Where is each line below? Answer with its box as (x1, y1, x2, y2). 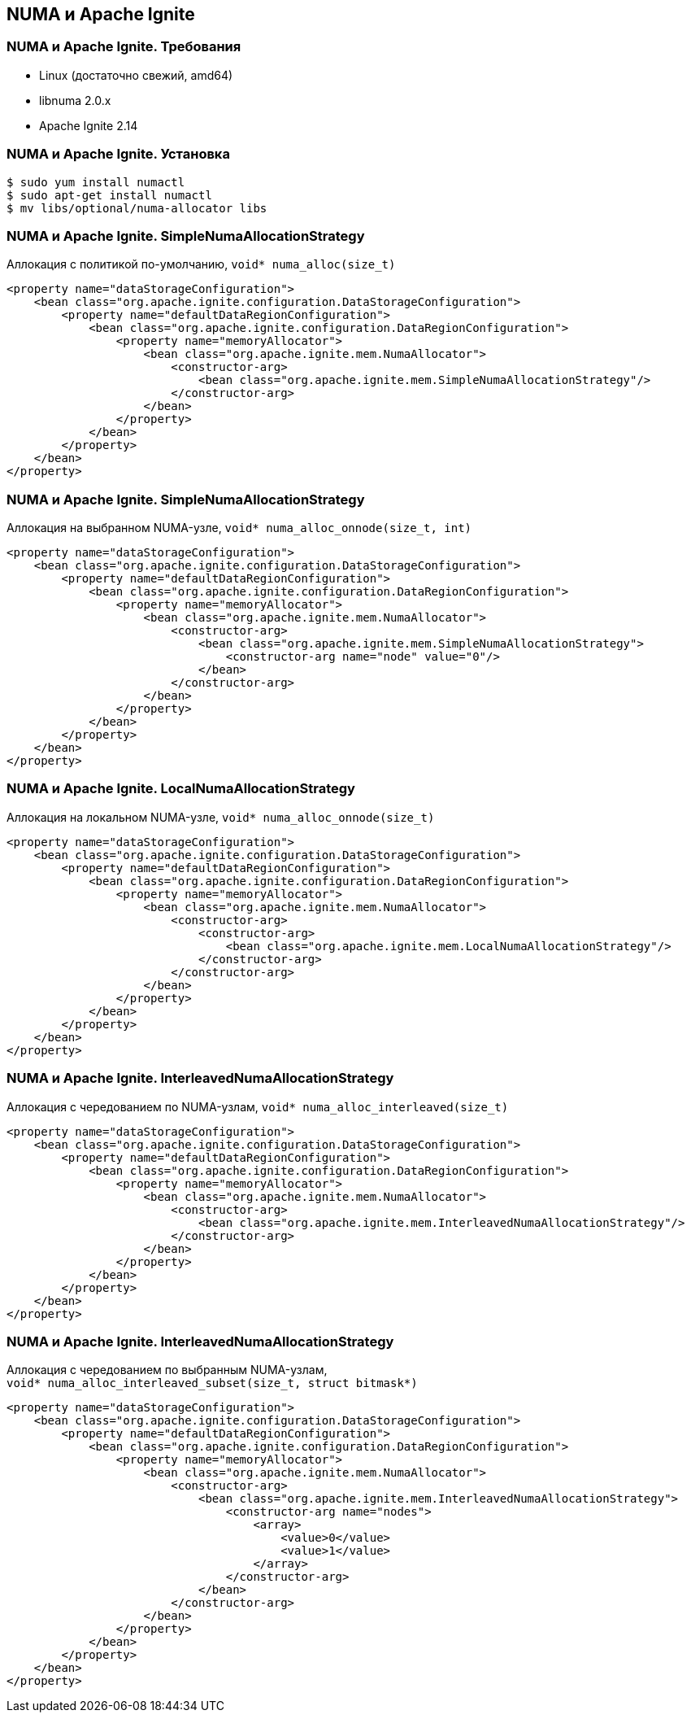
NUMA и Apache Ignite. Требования (7, 38, 241, 55)
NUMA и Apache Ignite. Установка (7, 146, 230, 163)
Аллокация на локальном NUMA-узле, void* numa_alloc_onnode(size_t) (7, 809, 435, 824)
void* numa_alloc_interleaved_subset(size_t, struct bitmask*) (7, 1377, 418, 1390)
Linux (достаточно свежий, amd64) (39, 68, 233, 82)
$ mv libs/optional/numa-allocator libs (7, 201, 267, 215)
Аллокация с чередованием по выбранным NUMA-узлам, (7, 1363, 328, 1377)
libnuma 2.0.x (39, 93, 111, 107)
